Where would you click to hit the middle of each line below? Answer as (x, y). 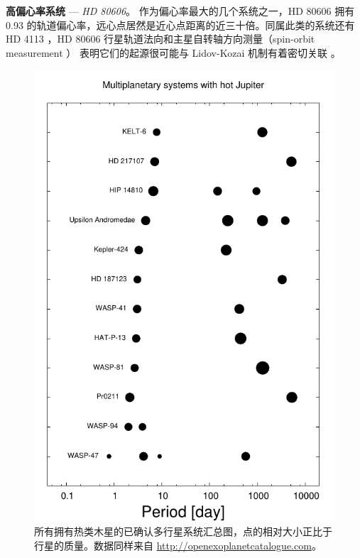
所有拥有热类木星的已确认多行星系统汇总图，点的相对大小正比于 (183, 531)
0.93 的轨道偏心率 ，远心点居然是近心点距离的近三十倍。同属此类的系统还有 (180, 24)
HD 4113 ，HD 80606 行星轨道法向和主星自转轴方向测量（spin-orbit (160, 39)
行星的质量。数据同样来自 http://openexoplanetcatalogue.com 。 (178, 545)
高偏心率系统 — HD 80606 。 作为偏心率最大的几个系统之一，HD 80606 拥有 (180, 11)
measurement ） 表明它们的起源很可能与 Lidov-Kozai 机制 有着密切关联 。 (173, 52)
